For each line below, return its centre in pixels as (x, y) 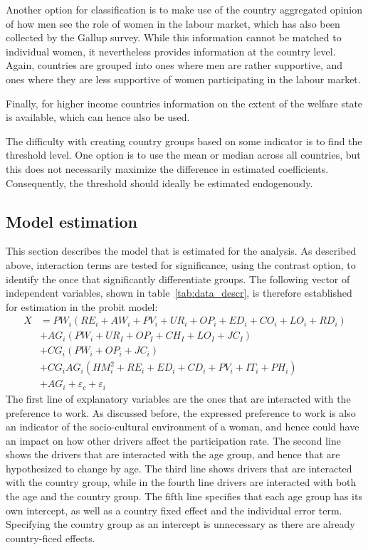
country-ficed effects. (51, 538)
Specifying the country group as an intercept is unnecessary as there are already (180, 524)
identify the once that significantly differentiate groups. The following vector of (178, 279)
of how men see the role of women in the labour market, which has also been (173, 23)
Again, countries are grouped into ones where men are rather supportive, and (174, 65)
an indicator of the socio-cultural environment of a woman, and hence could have (183, 427)
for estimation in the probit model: (82, 306)
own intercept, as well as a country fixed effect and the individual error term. (174, 510)
